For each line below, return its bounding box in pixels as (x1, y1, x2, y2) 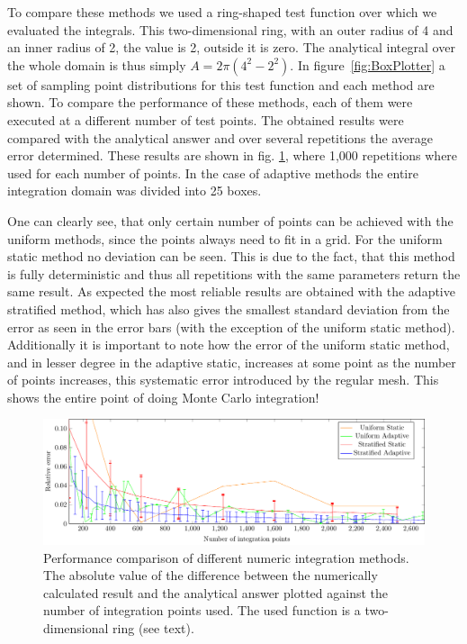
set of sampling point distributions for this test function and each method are (7, 75, 435, 94)
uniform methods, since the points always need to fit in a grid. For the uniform (7, 229, 443, 248)
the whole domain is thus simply (7, 55, 186, 74)
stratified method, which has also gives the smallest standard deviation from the (7, 299, 450, 318)
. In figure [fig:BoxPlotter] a (290, 55, 445, 74)
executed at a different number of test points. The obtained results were (7, 110, 404, 129)
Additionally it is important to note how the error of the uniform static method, (7, 335, 450, 354)
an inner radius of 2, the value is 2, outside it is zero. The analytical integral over (7, 38, 455, 57)
